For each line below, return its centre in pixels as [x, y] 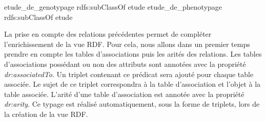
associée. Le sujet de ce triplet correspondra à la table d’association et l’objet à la [132, 84]
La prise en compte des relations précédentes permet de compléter [108, 34]
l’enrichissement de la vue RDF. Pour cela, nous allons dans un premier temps [127, 44]
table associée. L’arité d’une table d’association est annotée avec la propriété [124, 94]
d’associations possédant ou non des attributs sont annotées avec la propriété [125, 64]
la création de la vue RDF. [46, 114]
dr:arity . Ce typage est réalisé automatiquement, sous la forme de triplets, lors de [132, 104]
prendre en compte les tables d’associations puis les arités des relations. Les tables [133, 54]
